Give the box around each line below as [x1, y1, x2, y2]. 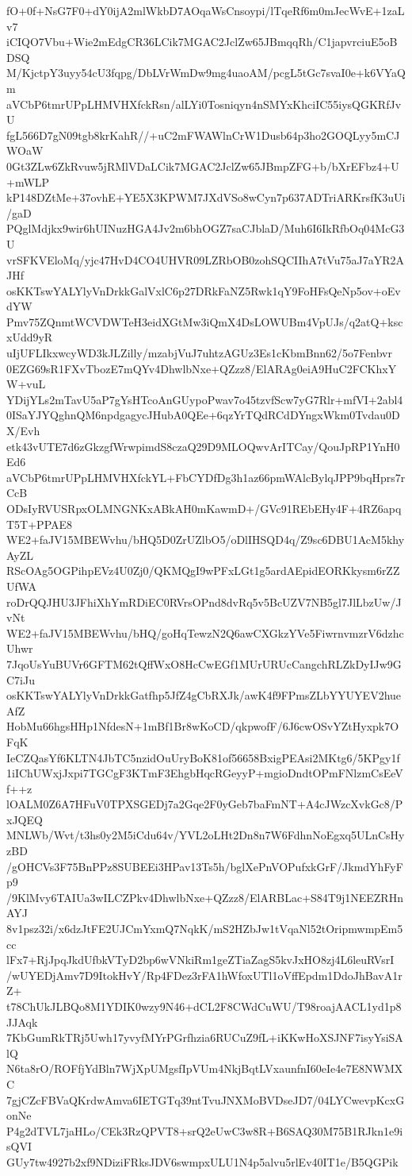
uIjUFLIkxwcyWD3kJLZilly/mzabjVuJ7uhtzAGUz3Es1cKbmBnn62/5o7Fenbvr [6, 345, 392, 361]
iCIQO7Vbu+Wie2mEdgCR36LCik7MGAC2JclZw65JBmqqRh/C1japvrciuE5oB [6, 33, 398, 50]
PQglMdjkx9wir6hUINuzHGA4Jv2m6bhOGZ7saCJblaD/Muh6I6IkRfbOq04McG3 [6, 220, 405, 237]
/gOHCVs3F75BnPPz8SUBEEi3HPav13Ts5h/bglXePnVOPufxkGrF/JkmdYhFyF [6, 858, 403, 874]
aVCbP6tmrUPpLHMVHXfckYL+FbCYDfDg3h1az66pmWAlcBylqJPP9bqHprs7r [6, 468, 406, 485]
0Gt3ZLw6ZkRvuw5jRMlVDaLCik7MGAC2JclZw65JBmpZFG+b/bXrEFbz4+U [6, 157, 399, 174]
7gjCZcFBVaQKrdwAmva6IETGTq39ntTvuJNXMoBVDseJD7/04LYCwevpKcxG [6, 1091, 405, 1108]
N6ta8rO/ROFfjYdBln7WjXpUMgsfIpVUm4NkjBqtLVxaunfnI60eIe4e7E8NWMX [6, 1060, 403, 1077]
